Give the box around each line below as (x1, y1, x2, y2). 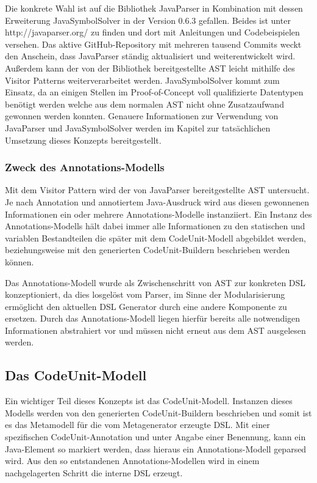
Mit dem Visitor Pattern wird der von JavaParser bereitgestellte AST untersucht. (5, 183, 310, 196)
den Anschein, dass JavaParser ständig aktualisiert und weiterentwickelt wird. (5, 50, 296, 62)
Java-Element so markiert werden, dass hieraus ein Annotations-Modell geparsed (5, 442, 307, 455)
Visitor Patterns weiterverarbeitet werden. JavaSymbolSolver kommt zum (5, 73, 280, 86)
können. (5, 255, 34, 268)
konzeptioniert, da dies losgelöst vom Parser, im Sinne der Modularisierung (5, 288, 285, 301)
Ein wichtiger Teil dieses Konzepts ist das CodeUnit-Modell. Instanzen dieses (5, 394, 293, 407)
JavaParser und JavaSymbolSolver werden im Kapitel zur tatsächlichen (5, 121, 271, 134)
